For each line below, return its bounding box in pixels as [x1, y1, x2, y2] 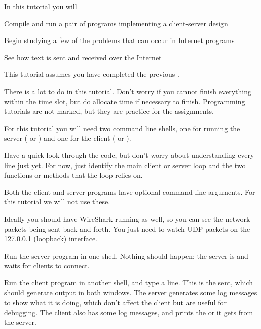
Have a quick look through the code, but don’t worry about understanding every [4, 149, 254, 160]
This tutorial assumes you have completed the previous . [4, 69, 179, 79]
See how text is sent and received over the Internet [4, 52, 162, 62]
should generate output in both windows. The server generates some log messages [4, 287, 257, 298]
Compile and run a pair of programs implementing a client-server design [4, 18, 228, 28]
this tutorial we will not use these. [4, 196, 110, 207]
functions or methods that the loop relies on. [4, 170, 143, 180]
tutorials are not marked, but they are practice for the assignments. [4, 106, 214, 116]
